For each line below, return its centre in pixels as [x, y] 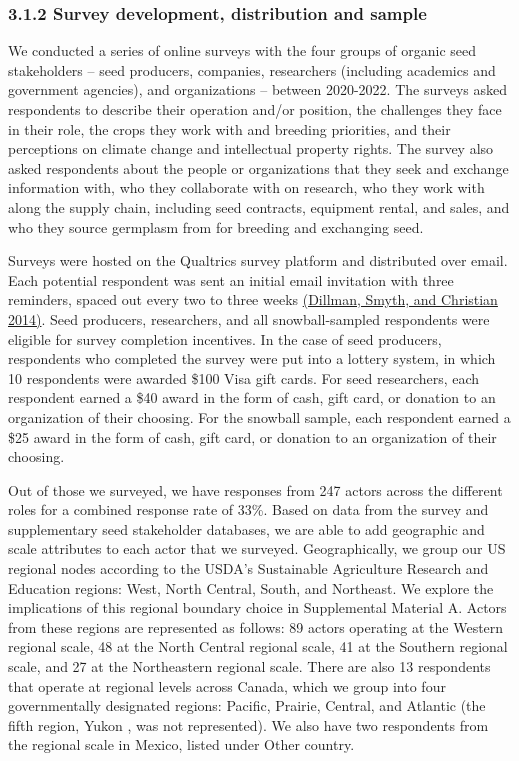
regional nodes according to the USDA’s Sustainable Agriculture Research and [248, 568]
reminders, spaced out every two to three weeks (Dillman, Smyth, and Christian [253, 299]
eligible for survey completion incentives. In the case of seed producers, [225, 338]
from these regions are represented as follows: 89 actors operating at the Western [256, 626]
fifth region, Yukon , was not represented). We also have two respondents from [248, 724]
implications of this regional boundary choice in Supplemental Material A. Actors [257, 607]
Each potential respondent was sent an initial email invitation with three [231, 279]
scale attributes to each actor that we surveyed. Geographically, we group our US [257, 548]
